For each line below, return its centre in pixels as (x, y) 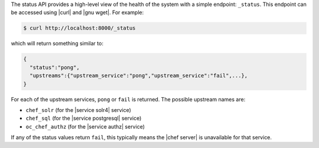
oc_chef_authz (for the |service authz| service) (85, 126)
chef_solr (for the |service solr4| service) (78, 110)
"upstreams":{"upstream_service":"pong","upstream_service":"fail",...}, (139, 76)
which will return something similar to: (57, 44)
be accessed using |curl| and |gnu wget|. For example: (77, 12)
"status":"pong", (55, 67)
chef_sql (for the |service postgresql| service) (84, 119)
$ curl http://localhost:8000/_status (79, 28)
